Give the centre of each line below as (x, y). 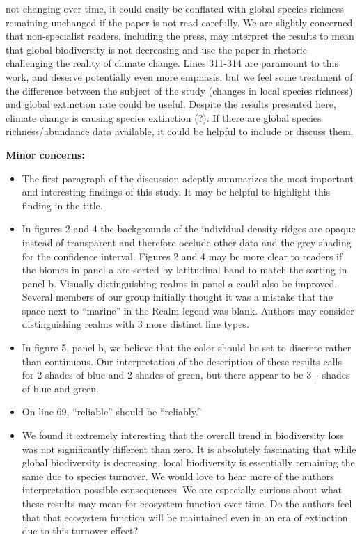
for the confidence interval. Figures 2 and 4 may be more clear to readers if (182, 256)
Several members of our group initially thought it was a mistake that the (177, 297)
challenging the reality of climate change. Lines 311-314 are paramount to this (172, 63)
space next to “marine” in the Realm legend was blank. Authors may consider (188, 310)
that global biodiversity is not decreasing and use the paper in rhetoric (156, 49)
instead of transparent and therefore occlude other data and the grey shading (187, 242)
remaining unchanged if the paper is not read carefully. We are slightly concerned (179, 22)
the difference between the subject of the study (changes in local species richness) (179, 90)
